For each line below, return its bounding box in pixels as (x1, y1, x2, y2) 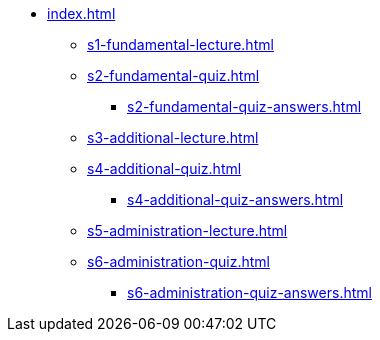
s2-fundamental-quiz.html (87, 67, 260, 84)
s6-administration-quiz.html (87, 253, 270, 270)
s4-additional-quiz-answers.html (127, 191, 344, 208)
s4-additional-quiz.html (87, 160, 242, 177)
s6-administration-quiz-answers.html (127, 284, 372, 301)
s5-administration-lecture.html (87, 222, 288, 239)
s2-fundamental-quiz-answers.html (127, 98, 362, 115)
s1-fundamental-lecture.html (87, 36, 274, 53)
